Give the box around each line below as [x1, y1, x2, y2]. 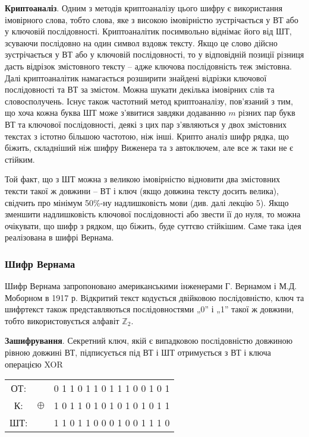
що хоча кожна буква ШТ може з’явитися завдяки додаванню [5, 106, 226, 119]
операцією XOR [5, 357, 63, 370]
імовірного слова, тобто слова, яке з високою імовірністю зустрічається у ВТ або [5, 13, 298, 26]
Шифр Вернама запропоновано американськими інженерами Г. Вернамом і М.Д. [5, 280, 297, 292]
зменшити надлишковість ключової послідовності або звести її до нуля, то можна [5, 208, 301, 220]
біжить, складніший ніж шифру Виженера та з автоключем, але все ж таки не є [5, 141, 294, 154]
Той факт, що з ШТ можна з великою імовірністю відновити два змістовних [5, 173, 280, 185]
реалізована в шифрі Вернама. [5, 231, 114, 243]
